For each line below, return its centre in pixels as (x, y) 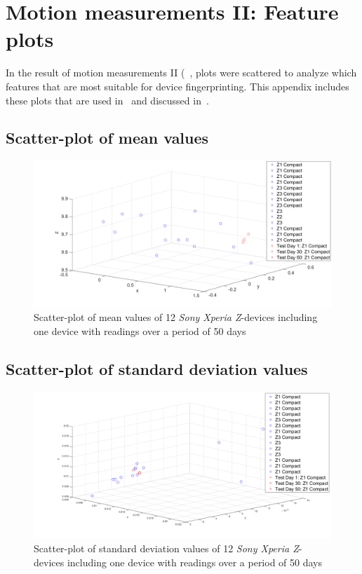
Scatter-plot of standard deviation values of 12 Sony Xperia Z (166, 548)
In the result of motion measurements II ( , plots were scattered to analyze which (181, 73)
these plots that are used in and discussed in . (107, 100)
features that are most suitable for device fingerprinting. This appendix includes (177, 86)
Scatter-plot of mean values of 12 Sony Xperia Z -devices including (176, 317)
